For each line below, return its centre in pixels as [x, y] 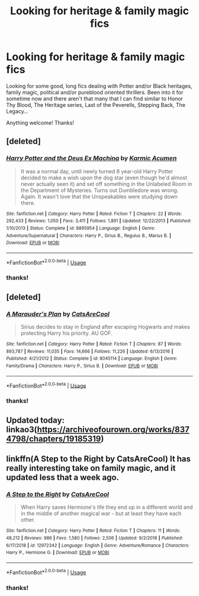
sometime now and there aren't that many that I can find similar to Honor [95, 99]
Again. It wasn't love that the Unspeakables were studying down [99, 196]
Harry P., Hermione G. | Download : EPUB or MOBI [58, 553]
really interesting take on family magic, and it [91, 468]
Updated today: [36, 420]
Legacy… [17, 111]
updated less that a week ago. [63, 478]
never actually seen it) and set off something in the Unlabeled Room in [106, 184]
